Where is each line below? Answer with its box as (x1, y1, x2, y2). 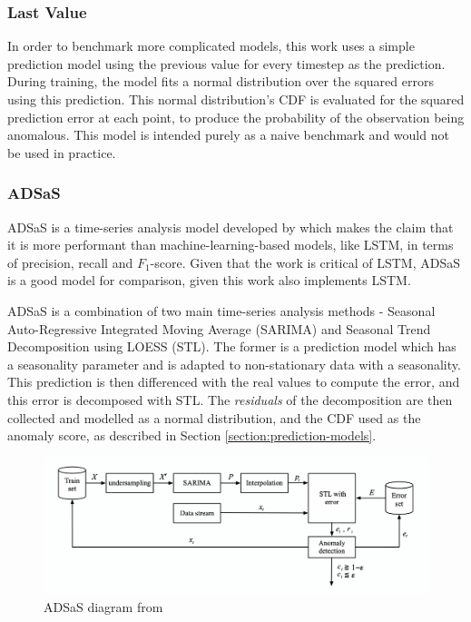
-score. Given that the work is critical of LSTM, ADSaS (150, 252, 461, 272)
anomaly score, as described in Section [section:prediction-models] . (7, 426, 377, 445)
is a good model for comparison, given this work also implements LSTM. (7, 271, 411, 290)
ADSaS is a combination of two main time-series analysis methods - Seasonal (7, 301, 436, 320)
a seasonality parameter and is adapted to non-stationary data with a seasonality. (7, 354, 461, 373)
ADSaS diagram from (44, 597, 163, 616)
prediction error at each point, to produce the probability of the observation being (7, 107, 465, 126)
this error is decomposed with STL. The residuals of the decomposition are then (7, 390, 453, 409)
